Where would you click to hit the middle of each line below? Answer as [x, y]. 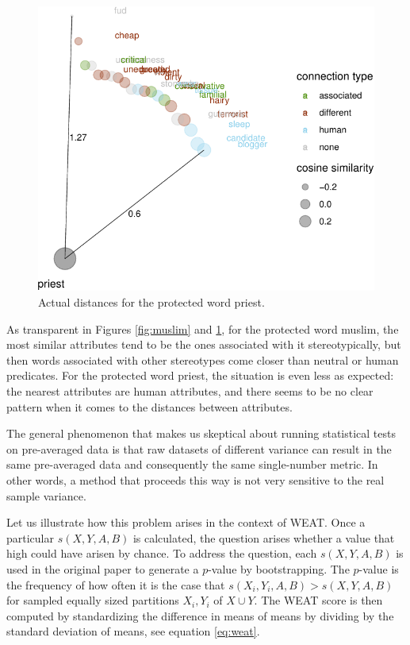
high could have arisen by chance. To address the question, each [162, 553]
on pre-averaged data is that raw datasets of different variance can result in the [199, 448]
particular [30, 537]
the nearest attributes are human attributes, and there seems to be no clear [190, 391]
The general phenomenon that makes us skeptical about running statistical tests [201, 433]
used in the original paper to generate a [103, 568]
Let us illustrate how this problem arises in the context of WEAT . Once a [186, 522]
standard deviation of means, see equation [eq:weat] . [133, 631]
